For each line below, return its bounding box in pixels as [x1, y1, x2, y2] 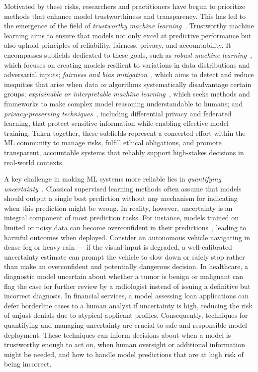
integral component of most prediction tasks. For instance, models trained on [4, 212, 239, 223]
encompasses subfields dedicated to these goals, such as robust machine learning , [4, 49, 252, 60]
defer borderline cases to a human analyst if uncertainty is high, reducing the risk [4, 300, 253, 310]
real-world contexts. [4, 157, 64, 167]
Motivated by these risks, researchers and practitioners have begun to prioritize [4, 1, 246, 11]
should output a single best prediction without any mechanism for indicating [4, 193, 238, 203]
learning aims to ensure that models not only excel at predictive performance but [4, 30, 252, 40]
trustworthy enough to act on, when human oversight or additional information [4, 339, 245, 350]
